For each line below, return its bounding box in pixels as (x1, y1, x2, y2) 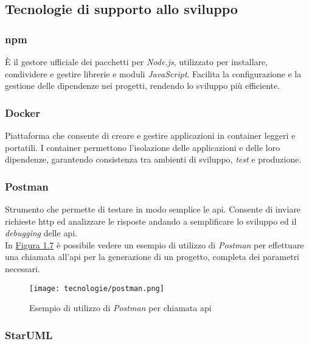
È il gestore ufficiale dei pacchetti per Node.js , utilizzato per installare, (5, 55, 268, 68)
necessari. (5, 262, 40, 275)
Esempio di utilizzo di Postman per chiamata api (29, 301, 212, 314)
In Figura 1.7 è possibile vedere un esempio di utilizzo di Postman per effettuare (5, 238, 304, 251)
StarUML (5, 327, 53, 342)
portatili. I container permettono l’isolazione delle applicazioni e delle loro (5, 141, 280, 153)
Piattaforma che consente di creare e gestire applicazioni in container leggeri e (5, 129, 296, 141)
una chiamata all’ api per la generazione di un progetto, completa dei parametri (5, 250, 300, 263)
